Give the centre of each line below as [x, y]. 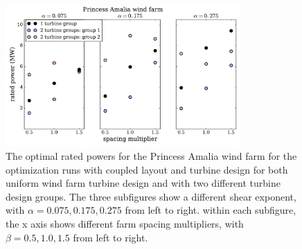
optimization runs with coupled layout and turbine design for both [147, 169]
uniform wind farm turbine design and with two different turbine [143, 183]
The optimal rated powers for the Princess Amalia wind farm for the [151, 155]
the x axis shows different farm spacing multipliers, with [125, 223]
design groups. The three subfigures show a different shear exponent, [151, 196]
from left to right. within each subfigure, [211, 210]
